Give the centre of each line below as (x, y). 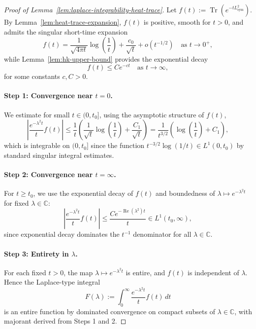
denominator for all (162, 234)
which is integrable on (37, 145)
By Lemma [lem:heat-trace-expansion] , (63, 22)
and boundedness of (185, 193)
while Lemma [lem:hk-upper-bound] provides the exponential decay (106, 58)
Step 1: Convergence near (48, 95)
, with (243, 311)
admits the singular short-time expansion (66, 31)
